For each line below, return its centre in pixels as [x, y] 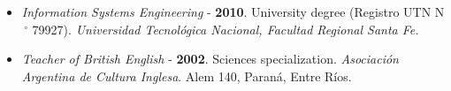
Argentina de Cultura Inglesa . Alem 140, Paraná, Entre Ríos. [187, 76]
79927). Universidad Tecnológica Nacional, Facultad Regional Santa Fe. [225, 29]
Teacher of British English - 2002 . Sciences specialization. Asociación [210, 59]
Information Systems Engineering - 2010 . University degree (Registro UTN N [233, 11]
